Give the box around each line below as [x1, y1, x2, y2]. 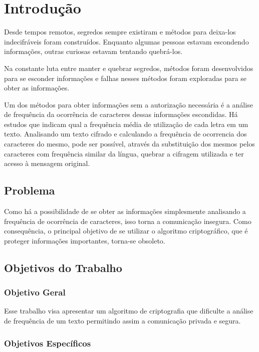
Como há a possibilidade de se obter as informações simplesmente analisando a [4, 206, 246, 216]
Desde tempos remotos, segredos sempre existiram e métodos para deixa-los [4, 26, 236, 37]
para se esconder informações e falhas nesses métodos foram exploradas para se [4, 72, 246, 83]
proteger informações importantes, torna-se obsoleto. [4, 235, 165, 245]
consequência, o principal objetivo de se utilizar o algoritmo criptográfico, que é [4, 225, 248, 236]
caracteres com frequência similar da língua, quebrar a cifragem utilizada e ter [4, 148, 244, 158]
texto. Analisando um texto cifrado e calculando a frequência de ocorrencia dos [4, 128, 247, 139]
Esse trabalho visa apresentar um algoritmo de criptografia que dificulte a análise [4, 305, 253, 316]
